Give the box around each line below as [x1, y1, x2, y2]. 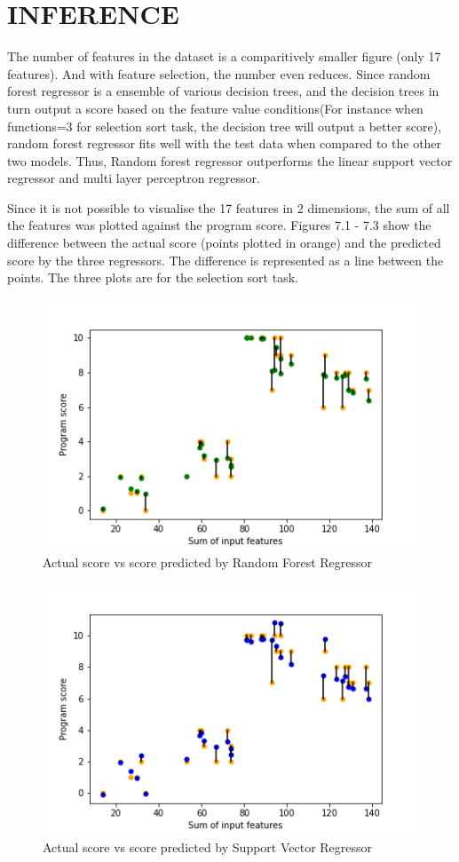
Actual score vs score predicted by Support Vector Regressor [43, 837, 373, 856]
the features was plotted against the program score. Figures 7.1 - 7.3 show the [7, 216, 431, 234]
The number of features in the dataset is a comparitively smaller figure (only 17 [7, 47, 441, 66]
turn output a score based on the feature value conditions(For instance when [7, 99, 423, 117]
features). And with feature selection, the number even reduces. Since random [7, 64, 431, 83]
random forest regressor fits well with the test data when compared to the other [7, 134, 442, 153]
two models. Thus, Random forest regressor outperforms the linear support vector [7, 151, 453, 170]
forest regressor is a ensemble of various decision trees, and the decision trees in [7, 82, 439, 100]
